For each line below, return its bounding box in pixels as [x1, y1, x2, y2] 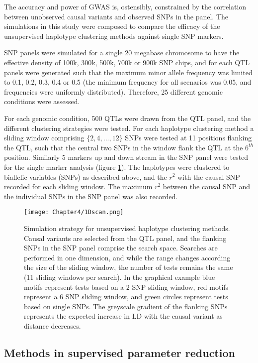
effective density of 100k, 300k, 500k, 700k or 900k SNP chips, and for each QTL [4, 57, 250, 67]
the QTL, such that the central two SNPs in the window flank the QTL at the [4, 142, 243, 152]
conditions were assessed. [4, 96, 80, 107]
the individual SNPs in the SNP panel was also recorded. [4, 191, 178, 201]
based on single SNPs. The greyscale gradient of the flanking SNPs [24, 301, 228, 311]
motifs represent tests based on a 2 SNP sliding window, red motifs [24, 281, 229, 292]
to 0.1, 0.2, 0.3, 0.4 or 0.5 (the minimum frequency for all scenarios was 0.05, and [4, 77, 252, 87]
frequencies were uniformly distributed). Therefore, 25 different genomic [4, 86, 223, 97]
